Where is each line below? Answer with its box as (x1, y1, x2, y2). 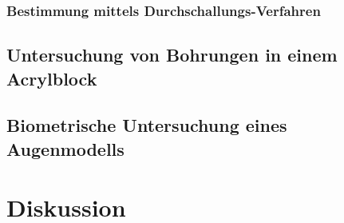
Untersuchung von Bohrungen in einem (6, 42, 338, 67)
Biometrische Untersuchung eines (6, 113, 287, 137)
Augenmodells (6, 136, 125, 161)
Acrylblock (6, 66, 97, 90)
